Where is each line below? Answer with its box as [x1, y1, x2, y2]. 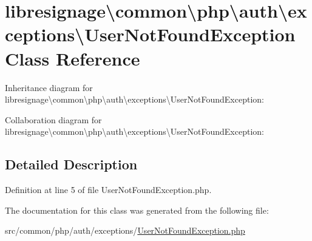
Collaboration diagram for [5, 113, 102, 126]
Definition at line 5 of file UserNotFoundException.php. [5, 183, 212, 196]
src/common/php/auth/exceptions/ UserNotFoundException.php [5, 224, 245, 237]
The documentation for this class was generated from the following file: [5, 203, 269, 216]
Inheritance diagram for [5, 81, 93, 93]
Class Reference [5, 46, 140, 70]
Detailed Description [5, 155, 138, 174]
